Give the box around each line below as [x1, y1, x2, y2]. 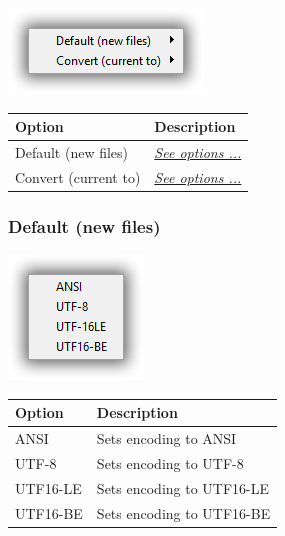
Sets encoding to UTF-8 [96, 452, 244, 473]
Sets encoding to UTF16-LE [96, 477, 270, 498]
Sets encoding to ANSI [96, 428, 237, 449]
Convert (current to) [15, 166, 141, 187]
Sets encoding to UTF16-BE [96, 502, 271, 523]
